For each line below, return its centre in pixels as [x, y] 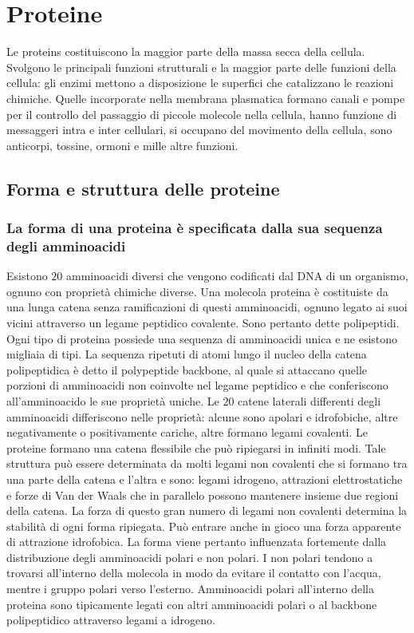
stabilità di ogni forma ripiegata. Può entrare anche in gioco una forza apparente [204, 526]
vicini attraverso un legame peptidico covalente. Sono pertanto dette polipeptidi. [203, 322]
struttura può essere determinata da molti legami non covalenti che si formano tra [207, 463]
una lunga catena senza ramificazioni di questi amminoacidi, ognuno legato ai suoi [207, 307]
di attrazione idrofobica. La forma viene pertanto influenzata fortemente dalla [197, 542]
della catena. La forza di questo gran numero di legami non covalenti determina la [207, 510]
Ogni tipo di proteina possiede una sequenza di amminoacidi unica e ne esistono [202, 338]
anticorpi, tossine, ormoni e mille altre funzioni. [122, 145]
